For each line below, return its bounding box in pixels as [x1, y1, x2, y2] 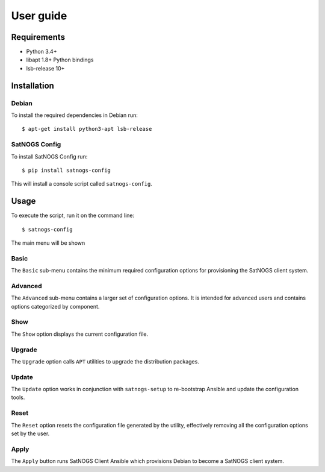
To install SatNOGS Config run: [11, 153, 88, 160]
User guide [11, 9, 67, 22]
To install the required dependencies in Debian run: [11, 112, 138, 119]
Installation [11, 80, 54, 90]
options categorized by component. [11, 303, 100, 310]
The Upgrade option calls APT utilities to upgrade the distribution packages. [11, 357, 200, 365]
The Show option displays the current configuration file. [11, 330, 149, 338]
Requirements [11, 32, 66, 42]
